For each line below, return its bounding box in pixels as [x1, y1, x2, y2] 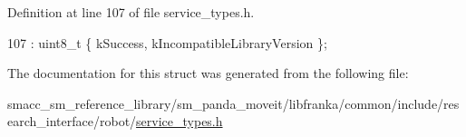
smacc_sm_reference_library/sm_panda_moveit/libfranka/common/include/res [7, 93, 460, 113]
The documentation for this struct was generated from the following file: [7, 64, 409, 83]
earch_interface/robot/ [7, 112, 137, 131]
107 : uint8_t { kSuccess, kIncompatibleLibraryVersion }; [7, 33, 327, 52]
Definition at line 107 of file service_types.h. [7, 3, 255, 21]
